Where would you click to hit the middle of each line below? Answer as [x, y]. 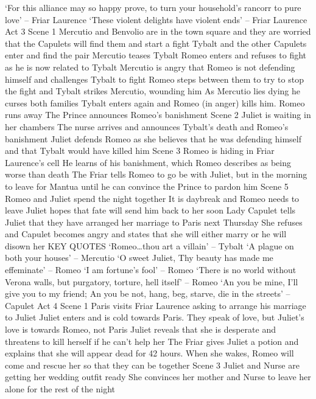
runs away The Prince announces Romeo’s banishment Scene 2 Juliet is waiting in [158, 115]
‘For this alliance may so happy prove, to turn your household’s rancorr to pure [153, 7]
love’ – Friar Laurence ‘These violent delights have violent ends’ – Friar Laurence [156, 19]
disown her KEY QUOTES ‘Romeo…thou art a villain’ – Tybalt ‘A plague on [149, 245]
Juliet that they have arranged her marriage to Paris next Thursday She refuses [154, 222]
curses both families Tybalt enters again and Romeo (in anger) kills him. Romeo [155, 102]
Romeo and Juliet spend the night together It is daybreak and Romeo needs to [152, 198]
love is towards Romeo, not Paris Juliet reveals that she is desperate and [140, 329]
